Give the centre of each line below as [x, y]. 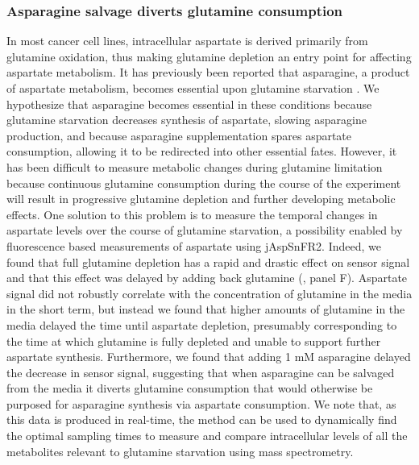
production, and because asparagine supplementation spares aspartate [179, 135]
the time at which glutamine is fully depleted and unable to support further [194, 340]
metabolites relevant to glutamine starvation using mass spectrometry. [180, 451]
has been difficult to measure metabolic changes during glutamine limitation [195, 166]
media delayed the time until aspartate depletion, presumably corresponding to [202, 324]
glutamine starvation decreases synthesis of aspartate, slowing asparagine [187, 120]
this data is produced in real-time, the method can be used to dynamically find [202, 419]
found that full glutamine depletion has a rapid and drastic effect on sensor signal [208, 262]
